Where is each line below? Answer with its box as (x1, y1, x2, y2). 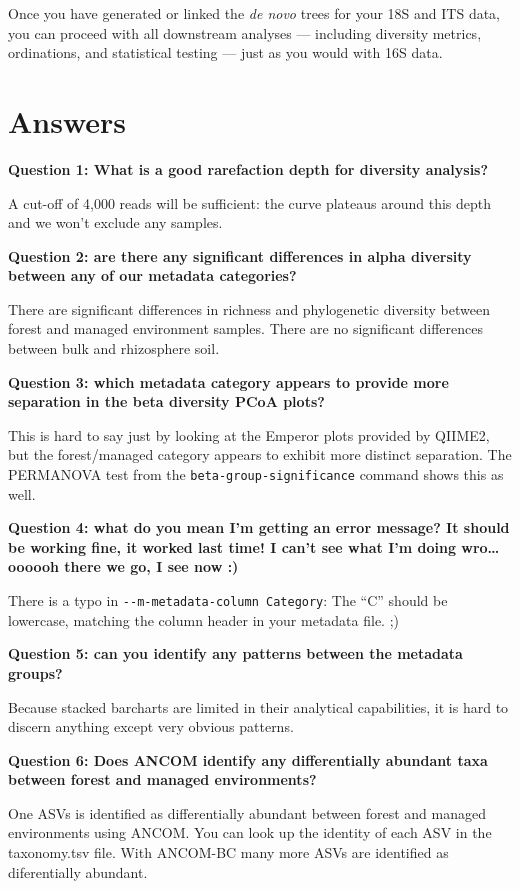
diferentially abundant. (8, 861, 148, 882)
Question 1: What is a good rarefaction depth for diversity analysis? (8, 158, 489, 179)
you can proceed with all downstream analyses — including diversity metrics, (8, 22, 482, 43)
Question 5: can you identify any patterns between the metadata (8, 643, 463, 664)
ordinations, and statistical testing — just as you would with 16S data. (8, 42, 443, 63)
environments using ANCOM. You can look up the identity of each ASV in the (8, 822, 492, 843)
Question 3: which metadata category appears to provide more (8, 371, 449, 392)
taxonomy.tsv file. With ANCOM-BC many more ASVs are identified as (8, 842, 449, 863)
